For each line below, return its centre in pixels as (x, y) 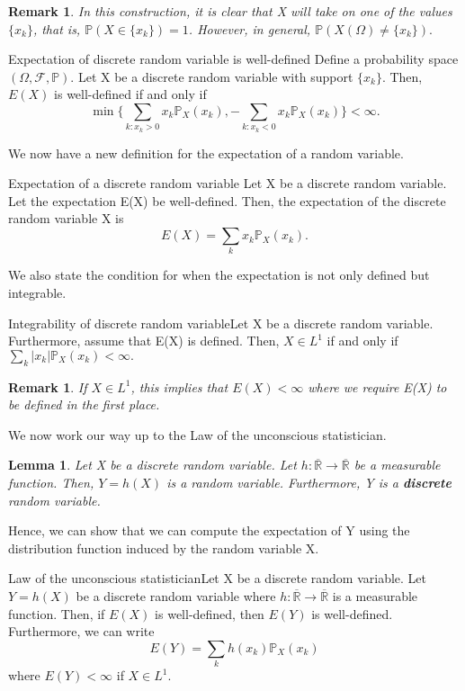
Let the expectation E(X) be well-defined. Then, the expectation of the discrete (227, 200)
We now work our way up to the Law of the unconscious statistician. (197, 434)
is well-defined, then (210, 613)
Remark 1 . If (48, 386)
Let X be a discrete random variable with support (215, 76)
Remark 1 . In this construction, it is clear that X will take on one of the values (230, 11)
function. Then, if (57, 613)
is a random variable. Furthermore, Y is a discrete (309, 482)
